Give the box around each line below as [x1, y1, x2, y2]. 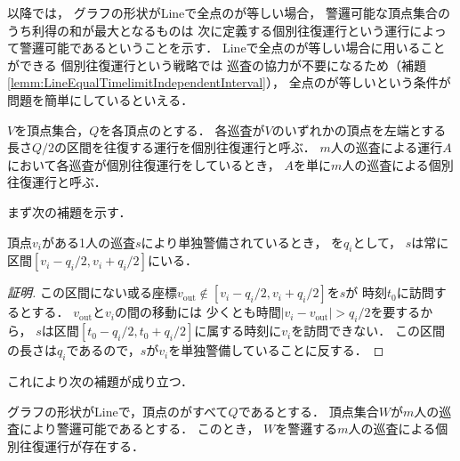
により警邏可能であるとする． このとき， [19, 419, 260, 438]
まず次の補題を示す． [7, 202, 132, 221]
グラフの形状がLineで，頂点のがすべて [7, 401, 229, 420]
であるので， [66, 341, 141, 360]
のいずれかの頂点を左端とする [271, 120, 447, 139]
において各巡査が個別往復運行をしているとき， [7, 155, 280, 174]
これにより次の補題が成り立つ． [7, 371, 194, 390]
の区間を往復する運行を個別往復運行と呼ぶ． [54, 138, 316, 157]
